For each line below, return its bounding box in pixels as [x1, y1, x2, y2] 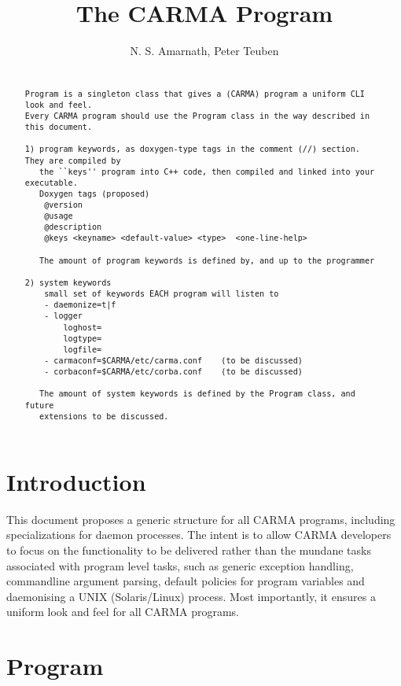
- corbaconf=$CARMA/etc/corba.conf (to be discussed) [44, 367, 303, 377]
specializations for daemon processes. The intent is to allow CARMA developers [6, 526, 392, 543]
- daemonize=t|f [44, 301, 116, 310]
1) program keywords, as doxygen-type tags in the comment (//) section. [24, 145, 360, 154]
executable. [24, 178, 78, 187]
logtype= [63, 334, 102, 343]
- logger [44, 312, 83, 321]
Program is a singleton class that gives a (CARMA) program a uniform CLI [24, 89, 365, 98]
